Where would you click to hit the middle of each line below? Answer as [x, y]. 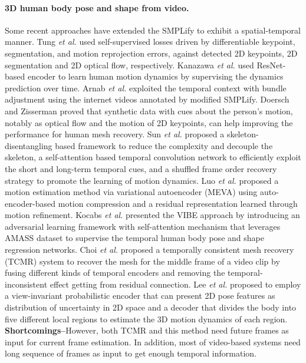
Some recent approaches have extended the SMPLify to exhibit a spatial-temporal [153, 30]
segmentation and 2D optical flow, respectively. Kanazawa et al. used [129, 65]
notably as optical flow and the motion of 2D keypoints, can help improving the [149, 122]
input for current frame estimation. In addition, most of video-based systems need [153, 341]
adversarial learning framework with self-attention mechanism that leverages [143, 226]
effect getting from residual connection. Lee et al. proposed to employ [175, 284]
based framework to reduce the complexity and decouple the [164, 145]
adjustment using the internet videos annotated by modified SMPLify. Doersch [147, 99]
